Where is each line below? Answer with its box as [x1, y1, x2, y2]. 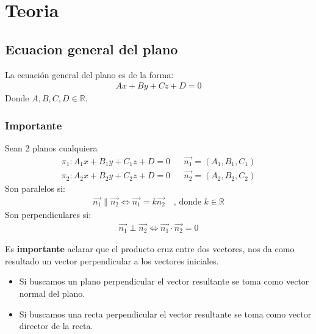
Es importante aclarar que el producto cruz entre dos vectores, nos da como [5, 242, 295, 255]
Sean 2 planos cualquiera [5, 142, 98, 154]
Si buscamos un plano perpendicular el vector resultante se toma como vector [19, 275, 309, 288]
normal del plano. [19, 287, 85, 300]
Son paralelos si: [5, 182, 65, 195]
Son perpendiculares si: [5, 208, 92, 220]
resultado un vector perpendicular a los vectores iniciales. [5, 254, 219, 267]
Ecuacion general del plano [5, 39, 178, 58]
